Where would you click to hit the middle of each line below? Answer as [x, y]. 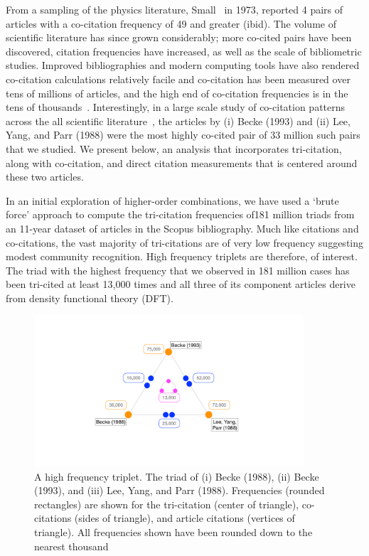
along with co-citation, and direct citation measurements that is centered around [182, 162]
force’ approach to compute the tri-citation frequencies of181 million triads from [180, 214]
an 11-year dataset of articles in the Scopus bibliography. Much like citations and [182, 228]
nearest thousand [71, 546]
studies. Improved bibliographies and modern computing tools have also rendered [183, 65]
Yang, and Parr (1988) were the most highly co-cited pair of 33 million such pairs [183, 135]
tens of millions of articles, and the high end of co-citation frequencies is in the [177, 93]
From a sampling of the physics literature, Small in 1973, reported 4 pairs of [175, 9]
